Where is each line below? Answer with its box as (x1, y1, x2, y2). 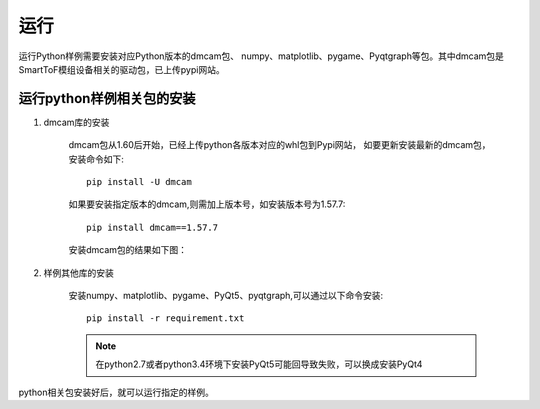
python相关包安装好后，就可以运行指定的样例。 (18, 386, 214, 398)
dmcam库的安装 (43, 116, 110, 128)
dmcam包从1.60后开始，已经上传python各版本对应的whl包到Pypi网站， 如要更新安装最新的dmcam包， (68, 139, 491, 151)
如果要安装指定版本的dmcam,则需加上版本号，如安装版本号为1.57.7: (68, 198, 346, 210)
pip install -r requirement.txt (86, 313, 245, 324)
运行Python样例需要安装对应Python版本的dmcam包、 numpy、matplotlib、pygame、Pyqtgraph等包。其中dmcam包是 (18, 50, 505, 62)
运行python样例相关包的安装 (18, 90, 196, 107)
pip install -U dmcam (86, 176, 192, 188)
